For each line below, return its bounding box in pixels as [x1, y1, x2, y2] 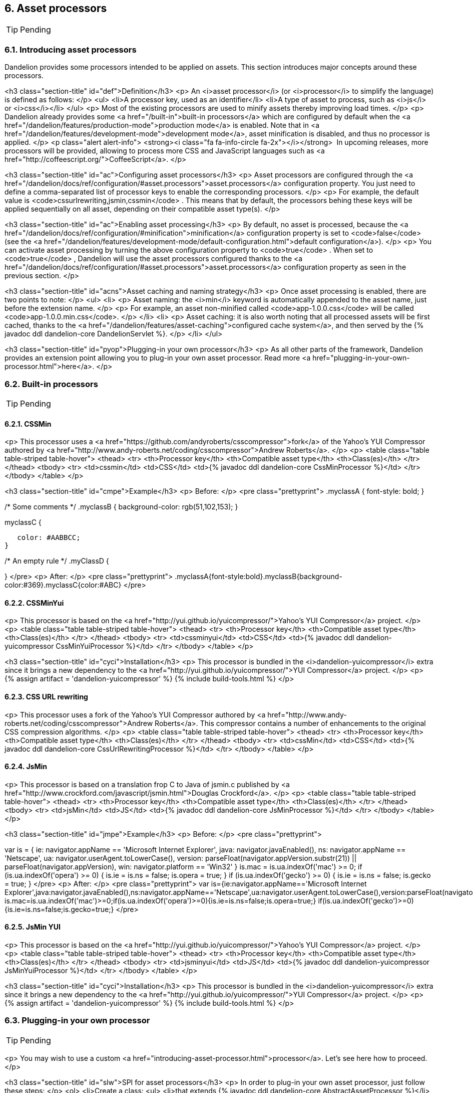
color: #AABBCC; [17, 533, 81, 542]
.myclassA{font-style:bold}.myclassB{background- [175, 572, 342, 581]
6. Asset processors [5, 2, 107, 15]
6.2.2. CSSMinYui [5, 598, 64, 607]
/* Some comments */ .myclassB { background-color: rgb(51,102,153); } [5, 502, 238, 511]
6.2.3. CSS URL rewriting [5, 692, 88, 701]
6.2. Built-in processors [5, 379, 98, 389]
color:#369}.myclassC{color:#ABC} [5, 581, 122, 590]
